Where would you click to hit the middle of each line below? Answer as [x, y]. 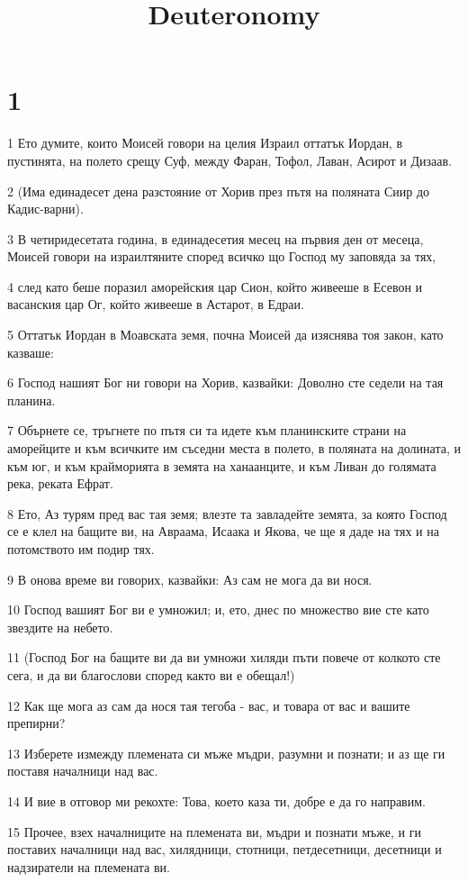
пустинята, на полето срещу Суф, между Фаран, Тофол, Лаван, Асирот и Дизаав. [230, 160]
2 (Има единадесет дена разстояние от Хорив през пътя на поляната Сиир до [219, 191]
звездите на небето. [60, 627]
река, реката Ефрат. [60, 483]
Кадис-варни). [45, 209]
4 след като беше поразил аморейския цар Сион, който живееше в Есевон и [215, 286]
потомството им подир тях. [81, 549]
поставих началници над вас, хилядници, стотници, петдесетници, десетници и [225, 849]
